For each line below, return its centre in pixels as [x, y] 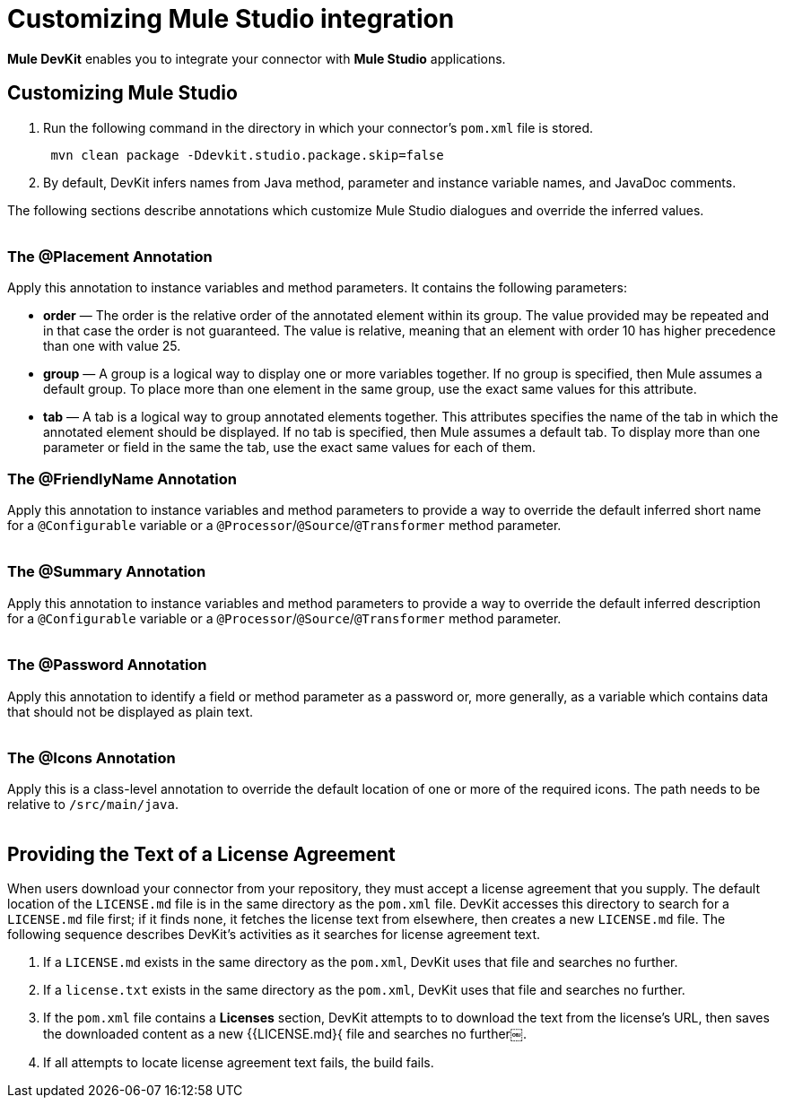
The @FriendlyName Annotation [122, 479]
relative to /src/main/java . [93, 805]
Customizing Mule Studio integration [231, 19]
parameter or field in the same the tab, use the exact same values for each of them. [289, 448]
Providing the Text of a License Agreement [201, 854]
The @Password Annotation [107, 665]
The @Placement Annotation [110, 256]
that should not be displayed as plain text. [131, 711]
